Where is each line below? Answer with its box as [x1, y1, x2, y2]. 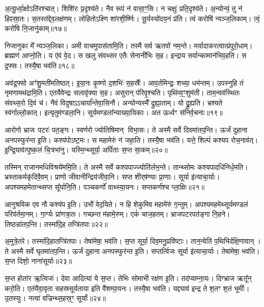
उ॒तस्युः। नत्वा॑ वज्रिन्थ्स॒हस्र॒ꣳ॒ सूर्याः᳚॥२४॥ [5, 293, 106, 303]
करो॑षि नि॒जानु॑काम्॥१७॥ [5, 23, 67, 34]
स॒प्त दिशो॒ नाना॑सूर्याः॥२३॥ [5, 255, 72, 266]
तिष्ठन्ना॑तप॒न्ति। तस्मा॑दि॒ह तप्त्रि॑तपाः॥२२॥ [5, 218, 108, 229]
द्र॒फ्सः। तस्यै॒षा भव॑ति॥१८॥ [5, 60, 75, 70]
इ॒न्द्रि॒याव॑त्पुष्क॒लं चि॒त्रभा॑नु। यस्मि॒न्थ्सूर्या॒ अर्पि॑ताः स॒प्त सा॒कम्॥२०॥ [5, 144, 168, 155]
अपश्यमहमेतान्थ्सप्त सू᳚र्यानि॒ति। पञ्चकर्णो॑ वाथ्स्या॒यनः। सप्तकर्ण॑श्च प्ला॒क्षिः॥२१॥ [5, 181, 205, 192]
